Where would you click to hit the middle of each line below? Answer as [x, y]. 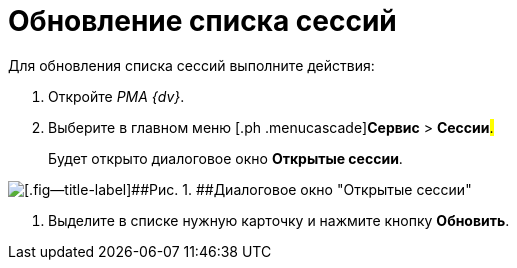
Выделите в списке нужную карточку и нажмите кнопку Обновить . [279, 220]
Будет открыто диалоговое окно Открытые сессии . [225, 158]
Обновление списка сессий [202, 21]
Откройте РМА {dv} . [116, 96]
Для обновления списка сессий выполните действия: [191, 65]
